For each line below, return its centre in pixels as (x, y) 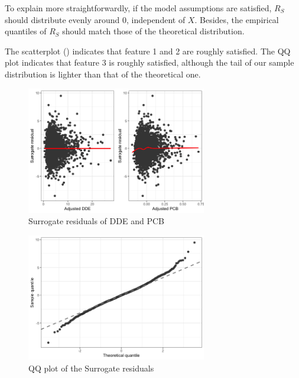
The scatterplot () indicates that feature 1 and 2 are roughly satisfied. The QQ (148, 51)
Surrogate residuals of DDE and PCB (96, 221)
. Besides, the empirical (237, 19)
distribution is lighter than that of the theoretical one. (103, 74)
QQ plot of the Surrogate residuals (91, 368)
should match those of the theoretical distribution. (153, 31)
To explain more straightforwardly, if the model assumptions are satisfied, (138, 8)
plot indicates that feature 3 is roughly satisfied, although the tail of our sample (149, 62)
